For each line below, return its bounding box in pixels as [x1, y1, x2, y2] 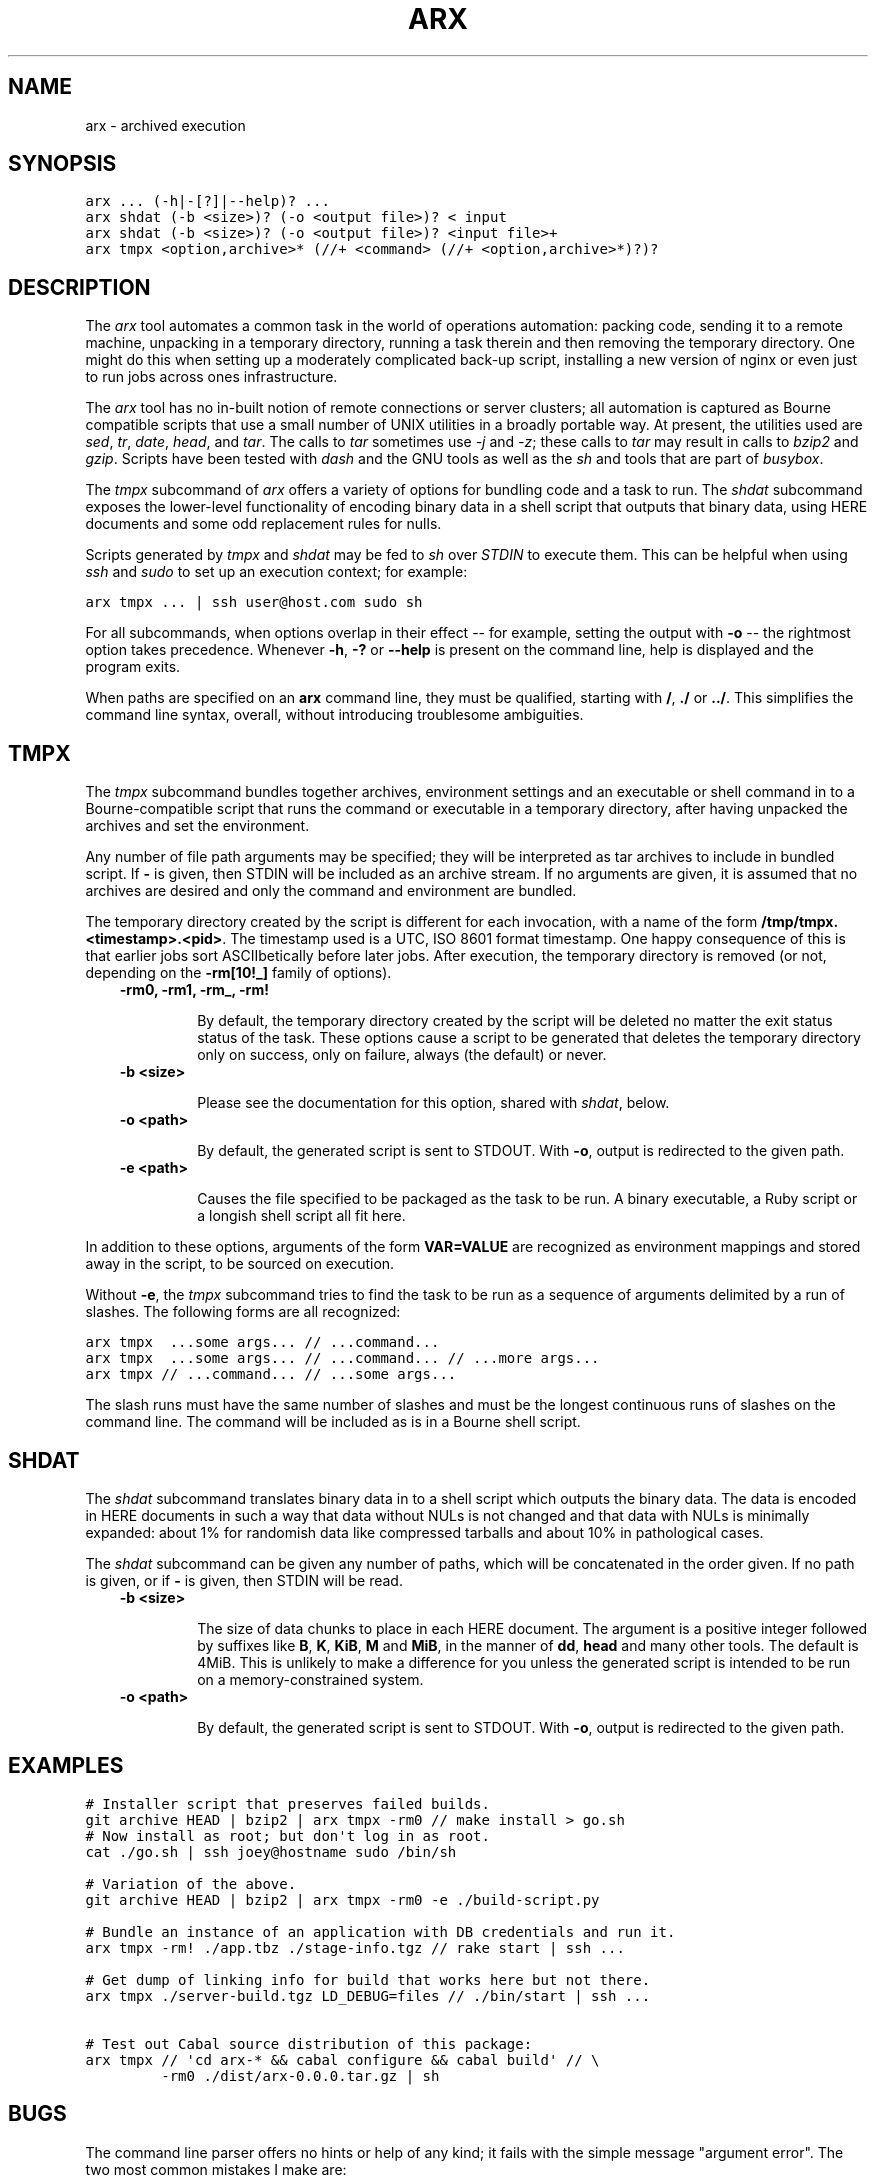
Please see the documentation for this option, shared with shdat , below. [197, 1094, 670, 1112]
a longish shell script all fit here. [197, 1207, 406, 1225]
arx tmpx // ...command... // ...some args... [85, 1366, 457, 1383]
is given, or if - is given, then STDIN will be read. [85, 1571, 403, 1589]
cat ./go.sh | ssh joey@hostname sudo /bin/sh [85, 1843, 457, 1860]
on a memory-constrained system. [197, 1670, 424, 1688]
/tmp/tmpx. [761, 913, 839, 931]
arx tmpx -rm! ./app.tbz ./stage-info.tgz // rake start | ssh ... [85, 1939, 625, 1956]
